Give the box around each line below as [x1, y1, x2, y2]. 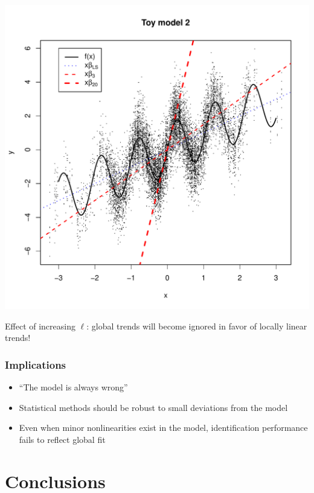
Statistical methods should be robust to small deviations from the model [19, 401, 288, 413]
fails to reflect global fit [19, 433, 106, 445]
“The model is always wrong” [19, 381, 128, 393]
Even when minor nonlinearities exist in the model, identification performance [19, 421, 308, 434]
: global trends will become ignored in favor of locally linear [86, 319, 307, 332]
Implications [5, 357, 66, 372]
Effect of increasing [5, 319, 75, 332]
